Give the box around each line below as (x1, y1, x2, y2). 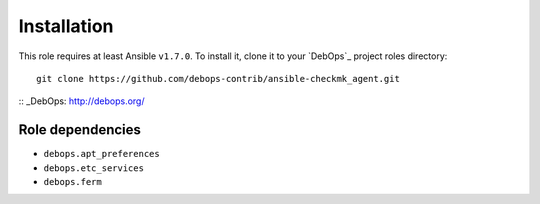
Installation (18, 15, 114, 37)
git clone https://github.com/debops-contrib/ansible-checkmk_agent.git (36, 73, 400, 84)
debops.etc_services (43, 162, 145, 174)
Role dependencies (18, 121, 142, 139)
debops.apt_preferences (43, 148, 160, 160)
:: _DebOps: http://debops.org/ (18, 95, 145, 107)
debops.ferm (43, 176, 102, 188)
